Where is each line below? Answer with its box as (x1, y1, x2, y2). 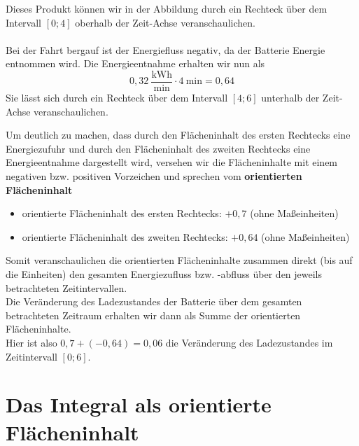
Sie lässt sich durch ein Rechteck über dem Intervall (6, 90, 228, 105)
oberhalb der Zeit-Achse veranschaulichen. (75, 15, 255, 29)
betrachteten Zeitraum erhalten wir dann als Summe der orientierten (6, 307, 301, 322)
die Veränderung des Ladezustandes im (165, 335, 333, 349)
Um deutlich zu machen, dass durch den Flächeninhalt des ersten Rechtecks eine (6, 127, 351, 142)
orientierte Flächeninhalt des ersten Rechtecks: (22, 206, 222, 221)
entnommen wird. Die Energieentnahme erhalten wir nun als (6, 56, 265, 71)
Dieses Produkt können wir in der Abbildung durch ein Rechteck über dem (6, 1, 328, 15)
